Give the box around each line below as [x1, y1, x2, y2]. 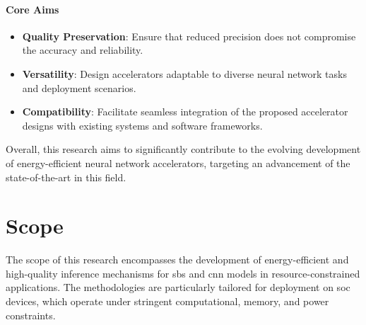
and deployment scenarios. [22, 80, 136, 95]
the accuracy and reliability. [22, 42, 143, 57]
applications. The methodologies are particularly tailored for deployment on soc [6, 280, 350, 295]
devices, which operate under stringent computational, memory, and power [6, 294, 329, 309]
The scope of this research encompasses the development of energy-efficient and [6, 252, 349, 267]
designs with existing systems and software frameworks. [22, 118, 263, 132]
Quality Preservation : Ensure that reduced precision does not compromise [22, 28, 356, 43]
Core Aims [6, 1, 59, 16]
